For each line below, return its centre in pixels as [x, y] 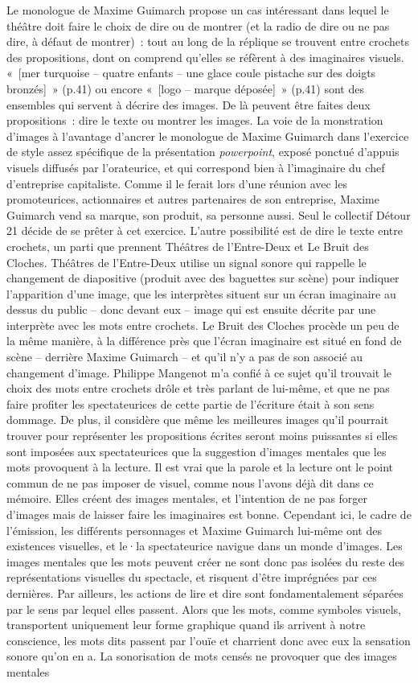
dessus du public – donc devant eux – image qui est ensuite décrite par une [191, 309]
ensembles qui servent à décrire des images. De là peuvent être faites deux [189, 104]
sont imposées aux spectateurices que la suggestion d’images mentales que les [197, 451]
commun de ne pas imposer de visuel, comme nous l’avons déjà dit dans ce [190, 482]
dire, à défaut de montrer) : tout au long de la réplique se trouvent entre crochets [208, 41]
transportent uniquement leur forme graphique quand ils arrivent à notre [186, 625]
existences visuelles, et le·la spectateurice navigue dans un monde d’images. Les [205, 546]
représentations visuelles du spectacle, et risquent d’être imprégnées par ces [192, 577]
